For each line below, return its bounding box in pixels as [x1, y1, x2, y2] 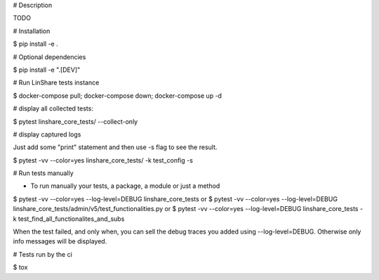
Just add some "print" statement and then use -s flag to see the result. [13, 143, 218, 151]
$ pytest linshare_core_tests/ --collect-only [13, 117, 138, 126]
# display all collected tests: [13, 104, 94, 113]
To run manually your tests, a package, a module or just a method [30, 182, 220, 190]
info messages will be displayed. [13, 237, 107, 246]
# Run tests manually [13, 169, 74, 177]
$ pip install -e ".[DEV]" [13, 65, 81, 74]
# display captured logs [13, 130, 81, 139]
